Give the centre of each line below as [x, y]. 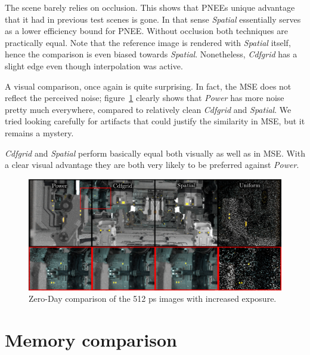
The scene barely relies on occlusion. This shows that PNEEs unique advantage [150, 7]
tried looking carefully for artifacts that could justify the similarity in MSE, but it [155, 121]
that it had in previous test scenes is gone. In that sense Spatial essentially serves [153, 19]
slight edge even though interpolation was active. [94, 65]
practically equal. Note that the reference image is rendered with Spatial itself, [148, 42]
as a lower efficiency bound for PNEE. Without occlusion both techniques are [147, 31]
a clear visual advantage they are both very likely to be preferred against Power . [152, 165]
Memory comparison [91, 339]
